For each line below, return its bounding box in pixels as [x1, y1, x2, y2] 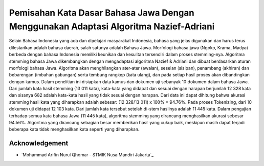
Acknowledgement [9, 139, 68, 148]
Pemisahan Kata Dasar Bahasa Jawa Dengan [9, 7, 195, 18]
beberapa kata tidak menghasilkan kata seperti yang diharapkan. [9, 127, 140, 132]
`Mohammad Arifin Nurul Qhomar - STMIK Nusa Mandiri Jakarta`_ [21, 152, 154, 158]
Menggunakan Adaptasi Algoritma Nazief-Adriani [9, 21, 215, 32]
